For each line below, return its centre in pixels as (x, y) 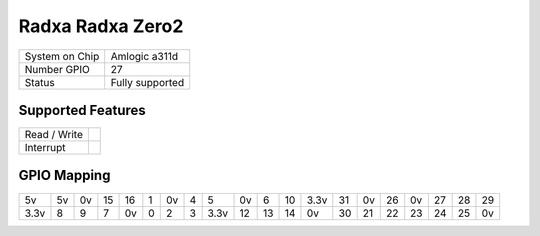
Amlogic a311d (144, 56)
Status (39, 82)
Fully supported (147, 82)
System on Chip (62, 56)
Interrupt (45, 148)
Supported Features (82, 110)
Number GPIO (57, 69)
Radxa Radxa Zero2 (101, 26)
